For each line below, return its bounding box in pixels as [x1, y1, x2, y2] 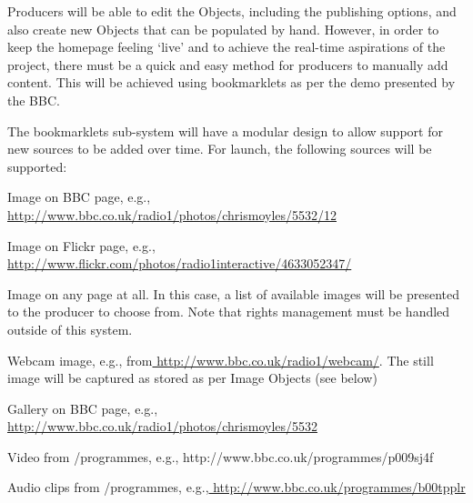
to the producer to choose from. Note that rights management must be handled [7, 302, 450, 321]
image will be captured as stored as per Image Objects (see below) [7, 368, 377, 387]
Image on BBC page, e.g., [7, 187, 151, 206]
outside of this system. [7, 319, 133, 338]
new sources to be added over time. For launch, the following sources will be [7, 139, 432, 158]
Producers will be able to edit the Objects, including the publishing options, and [7, 2, 457, 20]
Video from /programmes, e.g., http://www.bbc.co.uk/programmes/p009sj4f [7, 447, 434, 466]
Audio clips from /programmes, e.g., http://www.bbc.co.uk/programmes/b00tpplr [7, 478, 466, 497]
